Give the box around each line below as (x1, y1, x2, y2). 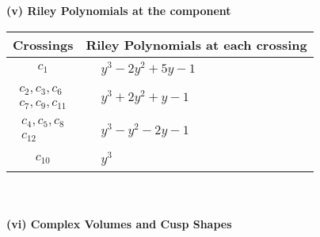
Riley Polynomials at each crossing (86, 35, 307, 54)
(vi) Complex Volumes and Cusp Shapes (6, 215, 232, 231)
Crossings (13, 35, 74, 54)
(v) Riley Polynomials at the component (6, 2, 231, 18)
